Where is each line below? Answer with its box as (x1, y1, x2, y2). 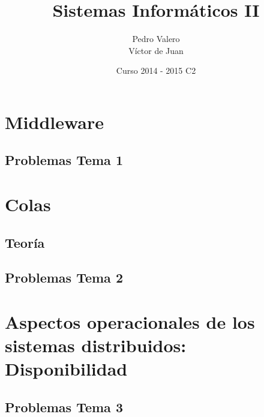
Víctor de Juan (128, 44, 184, 56)
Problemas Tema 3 (5, 397, 123, 416)
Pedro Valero (132, 32, 180, 45)
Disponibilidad (5, 356, 128, 381)
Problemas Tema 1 (5, 151, 123, 169)
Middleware (5, 109, 104, 134)
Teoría (5, 233, 45, 251)
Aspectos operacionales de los (5, 310, 255, 334)
